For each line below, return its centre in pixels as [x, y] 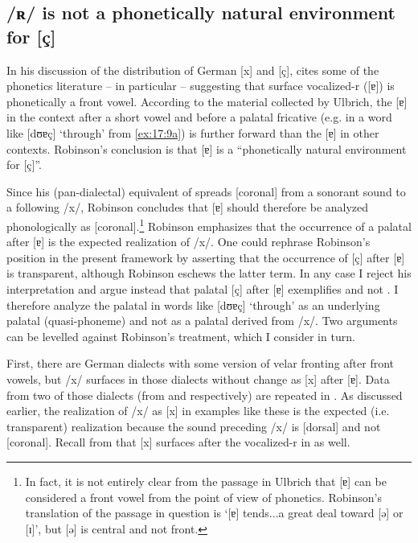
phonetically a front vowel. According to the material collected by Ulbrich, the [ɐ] [207, 101]
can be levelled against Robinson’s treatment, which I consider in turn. [181, 336]
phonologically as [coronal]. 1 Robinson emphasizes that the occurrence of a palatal [209, 224]
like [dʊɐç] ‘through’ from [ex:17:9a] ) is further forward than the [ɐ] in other [193, 132]
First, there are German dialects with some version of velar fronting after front [201, 363]
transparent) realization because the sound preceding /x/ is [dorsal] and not [194, 426]
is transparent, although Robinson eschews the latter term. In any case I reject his [209, 273]
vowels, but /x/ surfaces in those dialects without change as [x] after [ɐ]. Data [198, 378]
